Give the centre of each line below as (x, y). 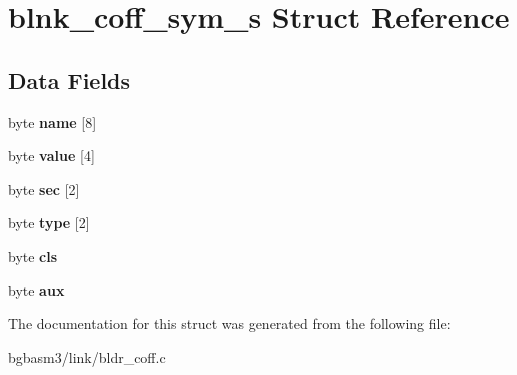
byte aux (36, 289)
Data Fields (69, 79)
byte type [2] (49, 222)
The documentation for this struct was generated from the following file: (229, 323)
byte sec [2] (44, 188)
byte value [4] (51, 155)
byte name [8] (52, 121)
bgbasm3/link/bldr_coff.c (87, 356)
